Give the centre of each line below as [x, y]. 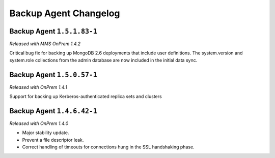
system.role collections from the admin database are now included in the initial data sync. [103, 60]
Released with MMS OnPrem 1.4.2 [45, 44]
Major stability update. [46, 133]
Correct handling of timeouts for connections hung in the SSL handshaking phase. [108, 147]
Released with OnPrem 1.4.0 [39, 123]
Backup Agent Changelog [65, 13]
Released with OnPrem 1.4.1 [38, 87]
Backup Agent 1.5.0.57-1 [53, 74]
